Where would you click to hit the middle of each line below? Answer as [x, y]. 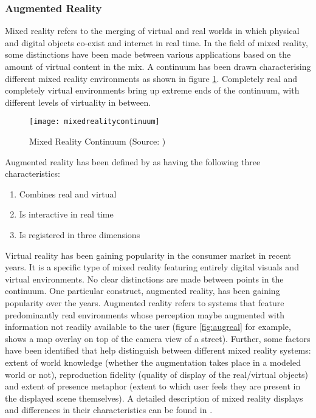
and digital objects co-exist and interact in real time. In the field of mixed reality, [156, 42]
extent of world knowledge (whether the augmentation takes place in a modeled [153, 362]
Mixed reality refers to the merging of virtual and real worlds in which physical [152, 31]
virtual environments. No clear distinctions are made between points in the [144, 279]
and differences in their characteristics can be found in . [109, 410]
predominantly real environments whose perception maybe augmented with [145, 314]
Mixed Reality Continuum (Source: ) [98, 141]
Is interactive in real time [66, 214]
